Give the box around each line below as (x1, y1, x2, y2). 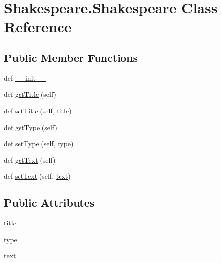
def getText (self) (4, 154, 56, 165)
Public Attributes (4, 195, 95, 210)
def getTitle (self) (4, 89, 57, 99)
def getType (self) (4, 122, 57, 132)
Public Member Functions (4, 50, 138, 65)
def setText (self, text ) (4, 171, 71, 181)
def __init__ (4, 73, 46, 83)
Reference (4, 17, 72, 37)
